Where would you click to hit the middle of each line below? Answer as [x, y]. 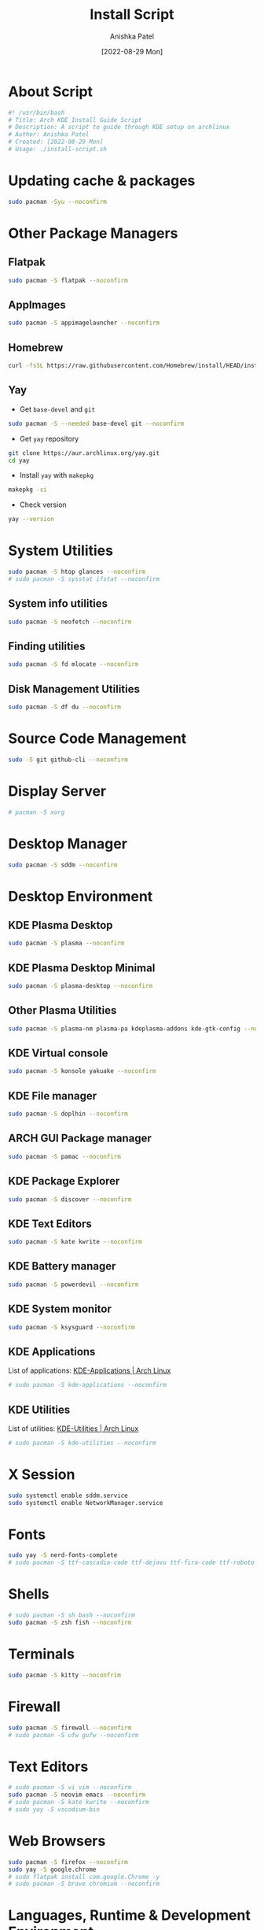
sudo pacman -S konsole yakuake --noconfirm [82, 1071]
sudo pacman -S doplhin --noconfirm [68, 1114]
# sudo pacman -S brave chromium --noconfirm [84, 1884]
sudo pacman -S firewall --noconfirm [70, 1728]
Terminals [41, 1654]
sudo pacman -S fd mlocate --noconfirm [73, 664]
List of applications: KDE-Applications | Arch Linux [90, 1370]
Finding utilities [47, 646]
